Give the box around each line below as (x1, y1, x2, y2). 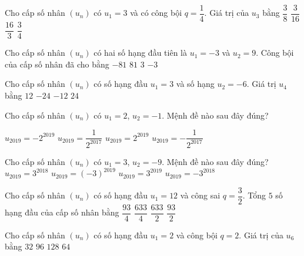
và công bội (176, 228, 218, 241)
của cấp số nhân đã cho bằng (5, 58, 109, 70)
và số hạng (176, 78, 215, 90)
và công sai (180, 189, 221, 201)
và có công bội (130, 6, 182, 19)
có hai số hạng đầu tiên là (93, 46, 187, 59)
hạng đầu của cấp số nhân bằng (5, 206, 119, 218)
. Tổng (242, 189, 266, 201)
